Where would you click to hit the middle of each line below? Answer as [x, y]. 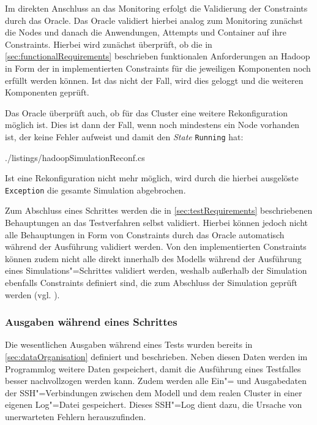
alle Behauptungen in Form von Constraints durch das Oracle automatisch [145, 234]
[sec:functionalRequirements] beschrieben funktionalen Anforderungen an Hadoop [158, 56]
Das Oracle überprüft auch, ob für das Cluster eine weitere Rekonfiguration [147, 112]
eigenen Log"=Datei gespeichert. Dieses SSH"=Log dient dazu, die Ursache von [154, 404]
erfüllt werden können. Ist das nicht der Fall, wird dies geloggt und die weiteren [154, 80]
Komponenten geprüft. [47, 92]
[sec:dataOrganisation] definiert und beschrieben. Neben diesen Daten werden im [156, 356]
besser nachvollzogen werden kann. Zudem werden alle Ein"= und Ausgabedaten [156, 381]
